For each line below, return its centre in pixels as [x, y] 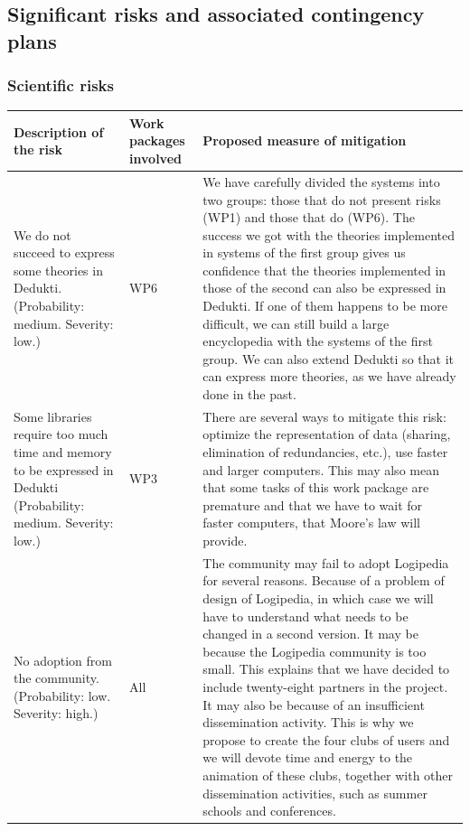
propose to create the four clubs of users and [326, 739]
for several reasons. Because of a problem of [324, 580]
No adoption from [63, 660]
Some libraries [53, 416]
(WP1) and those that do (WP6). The [309, 217]
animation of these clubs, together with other [328, 775]
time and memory [63, 452]
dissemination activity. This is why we [308, 722]
